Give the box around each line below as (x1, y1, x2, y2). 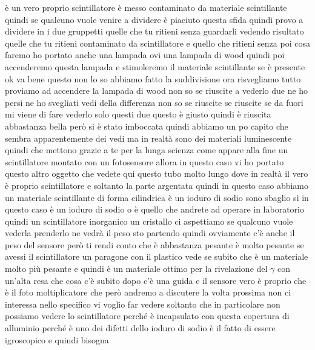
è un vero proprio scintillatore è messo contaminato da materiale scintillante (5, 1, 287, 13)
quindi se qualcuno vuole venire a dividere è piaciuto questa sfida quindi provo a (5, 13, 303, 25)
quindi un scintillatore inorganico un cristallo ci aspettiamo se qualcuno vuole (5, 214, 293, 227)
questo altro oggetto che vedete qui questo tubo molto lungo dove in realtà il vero (5, 167, 308, 180)
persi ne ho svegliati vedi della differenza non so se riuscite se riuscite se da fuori (5, 96, 303, 108)
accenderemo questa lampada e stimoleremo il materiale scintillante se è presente (5, 60, 305, 73)
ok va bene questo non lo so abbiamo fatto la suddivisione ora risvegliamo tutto (5, 72, 301, 85)
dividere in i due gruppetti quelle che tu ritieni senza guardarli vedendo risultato (5, 25, 304, 38)
